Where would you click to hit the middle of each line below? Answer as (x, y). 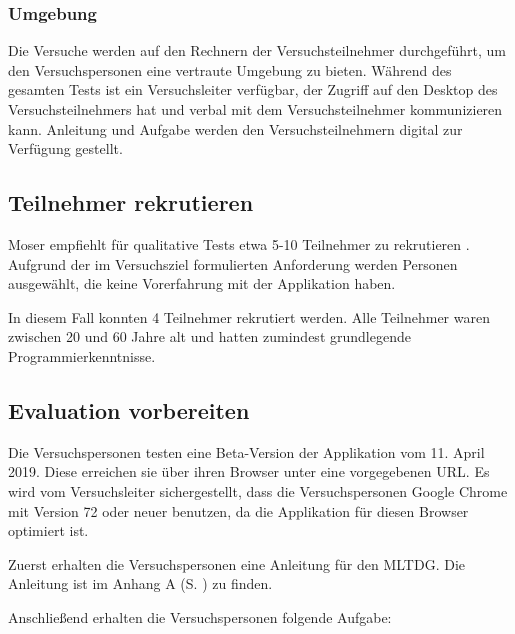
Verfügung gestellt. (65, 148)
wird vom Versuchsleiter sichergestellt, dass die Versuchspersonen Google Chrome (258, 490)
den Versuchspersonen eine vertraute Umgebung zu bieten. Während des (230, 69)
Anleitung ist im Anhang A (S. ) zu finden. (140, 583)
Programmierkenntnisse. (82, 355)
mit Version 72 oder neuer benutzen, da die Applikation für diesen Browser (238, 510)
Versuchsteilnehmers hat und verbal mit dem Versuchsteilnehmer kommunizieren (255, 109)
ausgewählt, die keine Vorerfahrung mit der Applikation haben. (202, 283)
